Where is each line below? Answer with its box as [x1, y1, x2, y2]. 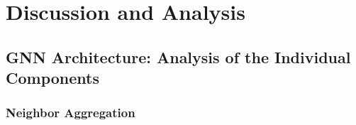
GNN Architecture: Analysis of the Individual [6, 45, 351, 67]
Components [6, 67, 99, 89]
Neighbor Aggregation [6, 104, 135, 121]
